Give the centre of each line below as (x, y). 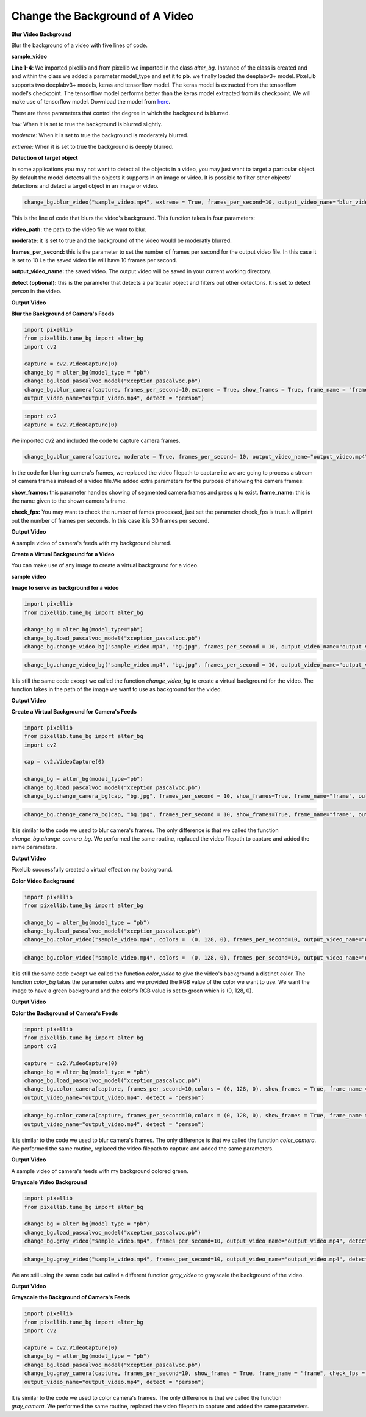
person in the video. (36, 291)
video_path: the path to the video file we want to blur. (79, 229)
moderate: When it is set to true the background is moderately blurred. (100, 135)
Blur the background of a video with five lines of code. (79, 45)
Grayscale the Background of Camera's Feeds (71, 1297)
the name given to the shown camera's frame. (69, 501)
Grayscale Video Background (49, 1182)
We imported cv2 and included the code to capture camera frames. (96, 440)
